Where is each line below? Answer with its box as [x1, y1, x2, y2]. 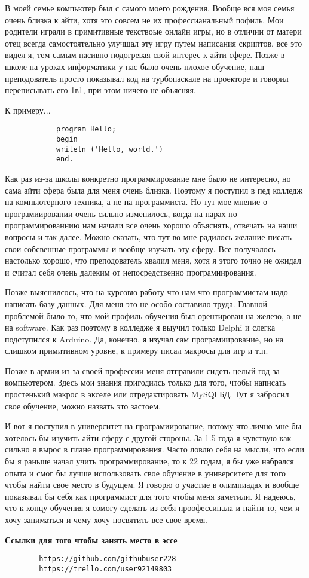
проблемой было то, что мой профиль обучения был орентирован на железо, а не [5, 309, 302, 322]
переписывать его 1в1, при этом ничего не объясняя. [5, 84, 196, 96]
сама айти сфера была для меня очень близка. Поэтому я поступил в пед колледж [5, 184, 303, 196]
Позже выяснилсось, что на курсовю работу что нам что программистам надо [5, 286, 288, 298]
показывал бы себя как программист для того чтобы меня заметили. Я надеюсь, [5, 490, 296, 502]
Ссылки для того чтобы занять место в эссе [5, 533, 178, 546]
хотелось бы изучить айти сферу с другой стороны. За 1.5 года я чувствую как [5, 431, 292, 444]
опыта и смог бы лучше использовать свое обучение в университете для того [5, 466, 286, 479]
